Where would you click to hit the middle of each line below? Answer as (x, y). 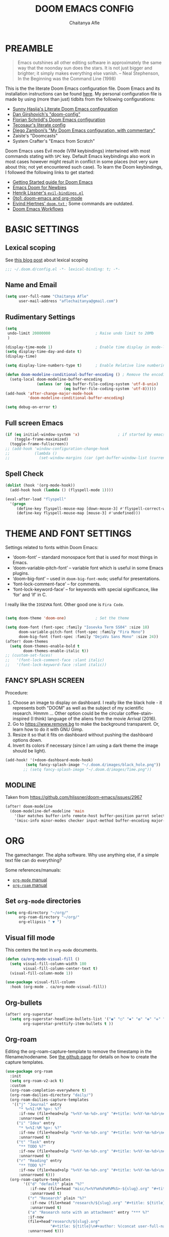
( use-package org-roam (29, 1071)
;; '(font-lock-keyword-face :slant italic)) (56, 665)
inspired (21, 718)
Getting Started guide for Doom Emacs (53, 182)
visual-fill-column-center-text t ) (61, 969)
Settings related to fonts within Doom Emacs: (52, 548)
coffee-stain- (139, 713)
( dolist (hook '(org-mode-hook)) (40, 486)
